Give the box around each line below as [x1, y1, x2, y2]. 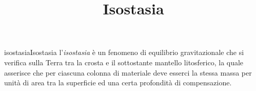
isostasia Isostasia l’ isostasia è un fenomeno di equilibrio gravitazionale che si [4, 47, 244, 58]
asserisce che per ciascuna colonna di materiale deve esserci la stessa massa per [4, 67, 252, 78]
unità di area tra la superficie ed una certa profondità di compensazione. [4, 77, 232, 88]
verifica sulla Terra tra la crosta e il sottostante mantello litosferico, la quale [4, 57, 244, 67]
